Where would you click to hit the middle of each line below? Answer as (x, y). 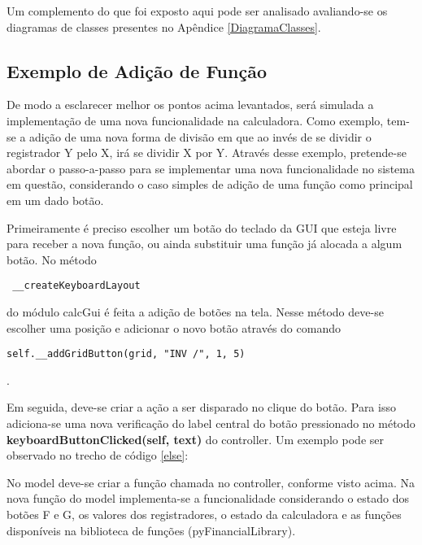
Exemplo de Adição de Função (137, 70)
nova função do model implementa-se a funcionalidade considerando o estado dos (208, 498)
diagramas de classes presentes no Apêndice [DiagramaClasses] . (164, 26)
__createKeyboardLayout (76, 286)
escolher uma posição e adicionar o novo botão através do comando (174, 327)
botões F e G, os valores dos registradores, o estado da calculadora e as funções (204, 514)
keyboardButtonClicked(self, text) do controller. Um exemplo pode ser (195, 439)
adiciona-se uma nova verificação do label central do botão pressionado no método (211, 423)
